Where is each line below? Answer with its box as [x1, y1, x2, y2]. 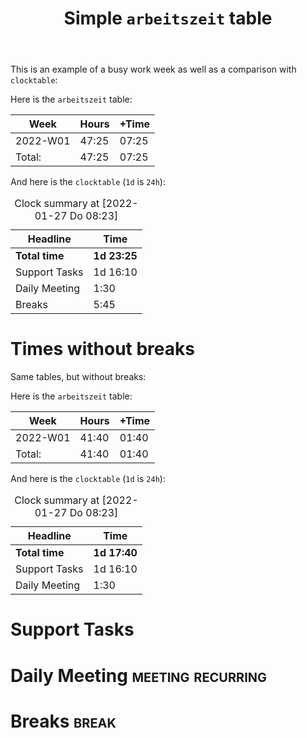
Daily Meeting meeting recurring [10, 664, 268, 687]
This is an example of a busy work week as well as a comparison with [10, 63, 297, 76]
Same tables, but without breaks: [10, 371, 147, 383]
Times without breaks [10, 338, 195, 361]
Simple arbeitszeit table [63, 7, 273, 30]
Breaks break [10, 710, 117, 732]
